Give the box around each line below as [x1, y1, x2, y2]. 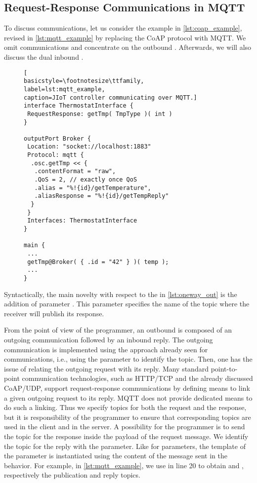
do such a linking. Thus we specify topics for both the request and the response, [4, 402, 247, 412]
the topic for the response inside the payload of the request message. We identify [4, 431, 249, 441]
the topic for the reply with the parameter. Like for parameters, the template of [4, 441, 246, 451]
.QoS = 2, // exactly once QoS [34, 176, 137, 184]
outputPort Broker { [24, 135, 91, 142]
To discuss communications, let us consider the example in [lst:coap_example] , [4, 23, 242, 33]
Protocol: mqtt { [27, 151, 84, 159]
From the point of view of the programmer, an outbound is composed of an [4, 325, 232, 335]
